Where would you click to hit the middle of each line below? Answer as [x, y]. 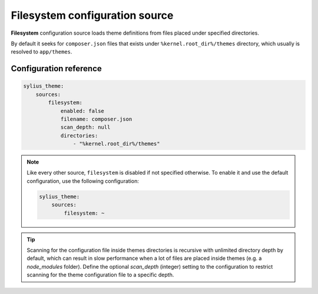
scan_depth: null [85, 127]
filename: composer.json [96, 119]
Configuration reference [57, 69]
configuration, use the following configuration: [83, 181]
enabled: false [82, 111]
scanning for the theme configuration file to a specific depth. [100, 275]
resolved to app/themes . [42, 52]
